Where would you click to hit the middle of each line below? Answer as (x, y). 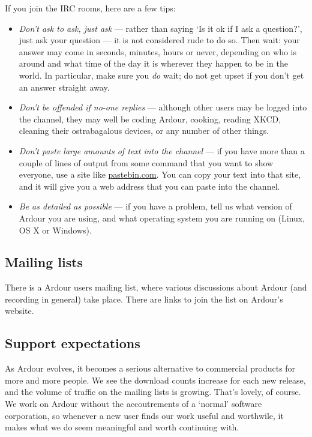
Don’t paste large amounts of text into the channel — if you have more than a (162, 150)
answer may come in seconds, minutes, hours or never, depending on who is (157, 51)
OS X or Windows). (55, 230)
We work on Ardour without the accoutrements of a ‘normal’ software (133, 404)
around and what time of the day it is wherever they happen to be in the (154, 63)
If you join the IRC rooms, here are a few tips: (90, 8)
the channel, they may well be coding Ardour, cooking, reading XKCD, (150, 119)
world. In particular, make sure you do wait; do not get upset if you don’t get (161, 75)
